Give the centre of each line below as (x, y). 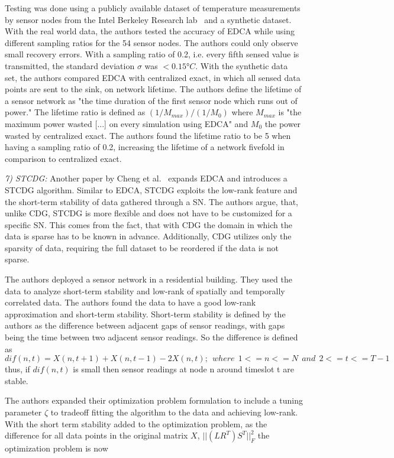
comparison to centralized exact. (63, 158)
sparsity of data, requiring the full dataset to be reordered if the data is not (142, 247)
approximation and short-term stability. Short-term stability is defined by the (145, 314)
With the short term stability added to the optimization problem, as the (136, 423)
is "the (290, 112)
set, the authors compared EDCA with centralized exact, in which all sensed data (153, 77)
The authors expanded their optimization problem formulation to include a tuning (154, 400)
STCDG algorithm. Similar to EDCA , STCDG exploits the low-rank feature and (151, 189)
